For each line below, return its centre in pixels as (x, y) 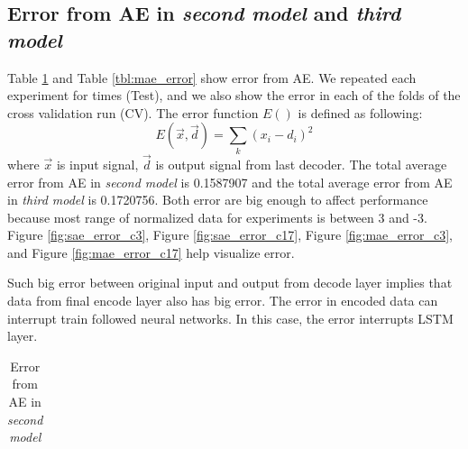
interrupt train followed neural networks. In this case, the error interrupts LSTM (230, 318)
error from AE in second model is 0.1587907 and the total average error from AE (230, 182)
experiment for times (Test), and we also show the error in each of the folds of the (234, 95)
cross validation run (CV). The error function (133, 112)
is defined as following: (360, 112)
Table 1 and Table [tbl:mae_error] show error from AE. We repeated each (212, 77)
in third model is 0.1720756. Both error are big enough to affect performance (218, 200)
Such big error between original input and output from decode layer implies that (230, 283)
